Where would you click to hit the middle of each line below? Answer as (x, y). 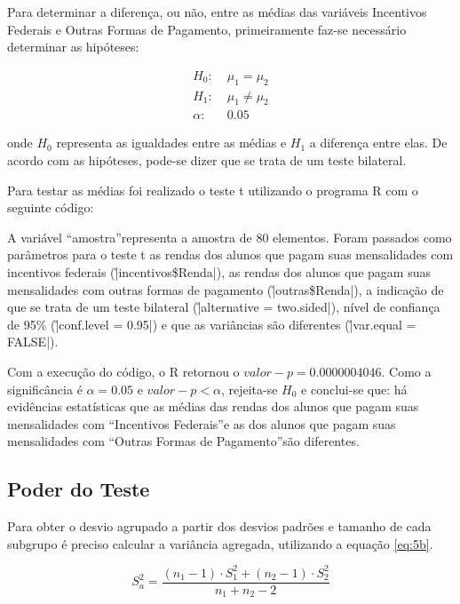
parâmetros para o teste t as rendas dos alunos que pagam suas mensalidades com (230, 254)
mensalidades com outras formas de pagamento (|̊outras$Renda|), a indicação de (226, 289)
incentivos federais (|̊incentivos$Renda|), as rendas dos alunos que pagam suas (219, 272)
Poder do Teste (79, 489)
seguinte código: (51, 207)
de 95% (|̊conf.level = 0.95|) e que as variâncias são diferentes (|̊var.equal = (212, 324)
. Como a (406, 371)
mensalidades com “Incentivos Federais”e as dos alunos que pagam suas (202, 423)
